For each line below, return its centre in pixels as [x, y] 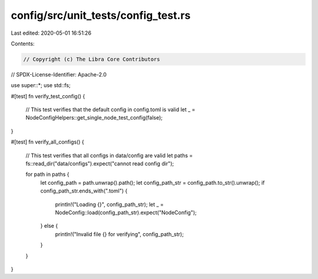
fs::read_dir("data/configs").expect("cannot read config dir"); [100, 164]
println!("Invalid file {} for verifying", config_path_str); [119, 234]
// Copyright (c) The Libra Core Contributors [92, 59]
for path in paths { [48, 174]
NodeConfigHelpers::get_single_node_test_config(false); [94, 118]
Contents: [23, 44]
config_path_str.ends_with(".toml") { [84, 191]
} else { [49, 226]
